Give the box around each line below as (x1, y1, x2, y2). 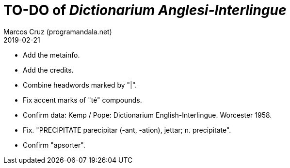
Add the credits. (23, 65, 74, 74)
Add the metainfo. (23, 50, 80, 59)
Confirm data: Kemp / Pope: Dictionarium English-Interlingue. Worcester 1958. (23, 110, 272, 119)
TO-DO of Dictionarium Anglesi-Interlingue (3, 2, 287, 18)
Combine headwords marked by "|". (23, 80, 137, 89)
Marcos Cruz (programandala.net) (3, 27, 112, 36)
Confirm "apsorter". (23, 140, 85, 149)
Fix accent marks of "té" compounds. (23, 95, 142, 104)
